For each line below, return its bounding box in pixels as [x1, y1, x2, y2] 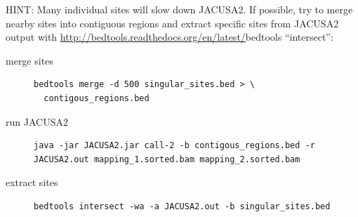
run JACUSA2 [6, 114, 68, 129]
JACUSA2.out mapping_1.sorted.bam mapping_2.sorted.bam [34, 154, 300, 164]
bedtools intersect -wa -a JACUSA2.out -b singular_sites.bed [34, 201, 331, 211]
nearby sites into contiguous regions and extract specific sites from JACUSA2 [6, 15, 339, 30]
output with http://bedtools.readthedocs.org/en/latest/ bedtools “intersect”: [6, 29, 333, 44]
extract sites [6, 175, 58, 190]
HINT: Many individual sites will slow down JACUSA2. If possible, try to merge [6, 2, 353, 16]
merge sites [6, 53, 53, 67]
